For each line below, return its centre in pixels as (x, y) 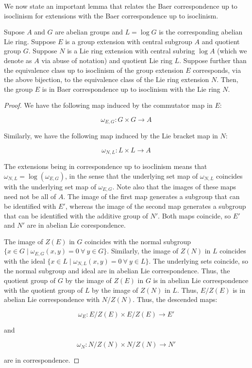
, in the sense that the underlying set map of (132, 176)
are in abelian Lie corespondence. (76, 225)
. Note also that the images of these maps (174, 187)
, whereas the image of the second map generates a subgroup (156, 206)
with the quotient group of (43, 290)
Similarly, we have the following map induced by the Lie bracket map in (111, 136)
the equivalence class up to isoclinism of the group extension (94, 70)
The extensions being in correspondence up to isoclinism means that (106, 166)
